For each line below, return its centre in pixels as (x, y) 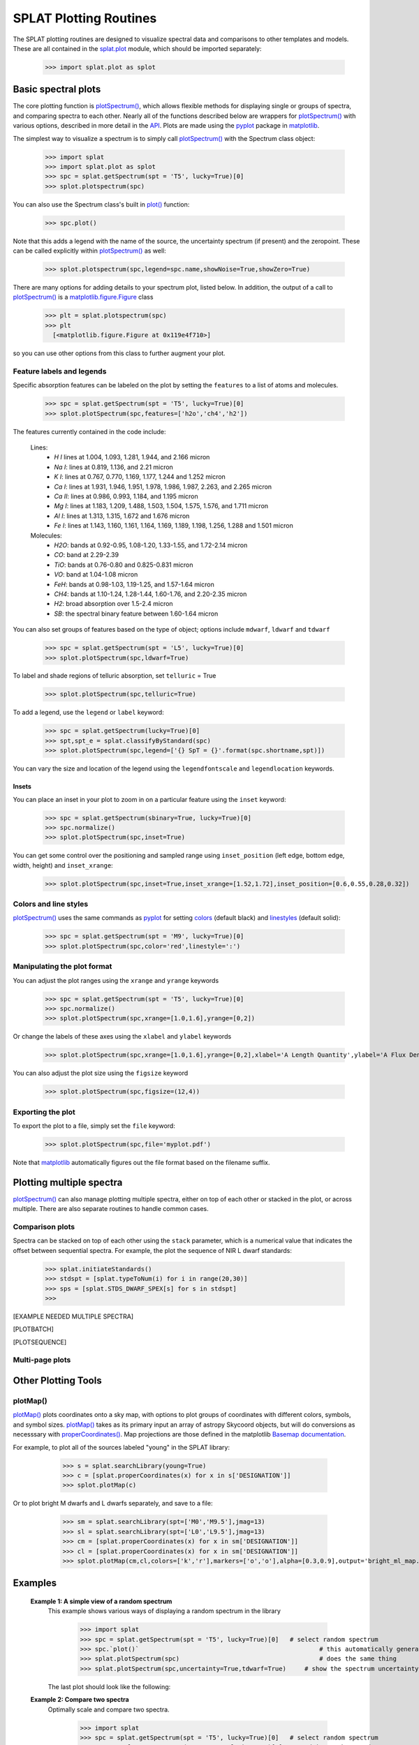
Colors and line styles (51, 904)
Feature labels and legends (60, 371)
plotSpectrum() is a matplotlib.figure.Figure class (83, 297)
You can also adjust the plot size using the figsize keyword (101, 1073)
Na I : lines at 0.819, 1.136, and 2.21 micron (114, 467)
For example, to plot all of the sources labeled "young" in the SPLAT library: (122, 1447)
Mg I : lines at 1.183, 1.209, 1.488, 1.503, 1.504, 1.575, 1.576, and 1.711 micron (161, 506)
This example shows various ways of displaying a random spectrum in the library (164, 1611)
